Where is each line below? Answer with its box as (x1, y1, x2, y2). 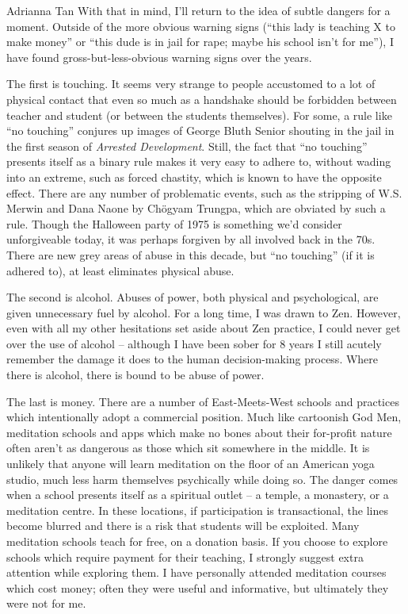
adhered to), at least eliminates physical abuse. (6, 262, 235, 278)
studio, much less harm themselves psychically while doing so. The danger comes (6, 470, 398, 487)
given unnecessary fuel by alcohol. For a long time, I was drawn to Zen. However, (6, 304, 401, 320)
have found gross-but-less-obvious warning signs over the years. (6, 48, 312, 65)
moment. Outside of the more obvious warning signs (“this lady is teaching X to (6, 17, 395, 34)
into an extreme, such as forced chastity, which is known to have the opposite (6, 168, 382, 185)
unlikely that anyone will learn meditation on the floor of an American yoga (6, 455, 375, 472)
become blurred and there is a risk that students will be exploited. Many (6, 517, 360, 534)
